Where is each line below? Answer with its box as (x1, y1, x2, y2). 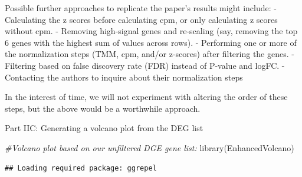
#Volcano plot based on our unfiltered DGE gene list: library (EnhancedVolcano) (5, 141, 294, 153)
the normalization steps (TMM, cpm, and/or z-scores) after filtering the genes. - (5, 48, 294, 60)
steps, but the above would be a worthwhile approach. (5, 102, 201, 114)
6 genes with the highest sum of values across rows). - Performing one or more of (5, 36, 297, 48)
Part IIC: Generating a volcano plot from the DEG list (5, 122, 203, 134)
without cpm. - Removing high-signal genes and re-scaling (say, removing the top (5, 25, 298, 37)
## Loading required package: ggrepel (5, 163, 157, 172)
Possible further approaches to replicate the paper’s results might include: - (5, 2, 277, 14)
